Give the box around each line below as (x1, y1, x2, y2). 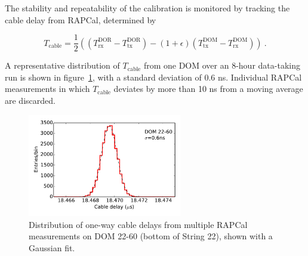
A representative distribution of (5, 59, 120, 72)
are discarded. (5, 94, 56, 107)
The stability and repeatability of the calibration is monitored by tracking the (5, 2, 290, 14)
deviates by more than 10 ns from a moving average (113, 82, 303, 95)
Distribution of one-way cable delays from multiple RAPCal (29, 218, 248, 230)
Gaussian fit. (29, 242, 75, 254)
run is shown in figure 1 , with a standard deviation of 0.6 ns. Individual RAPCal (5, 70, 302, 83)
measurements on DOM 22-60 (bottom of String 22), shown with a (29, 230, 273, 242)
